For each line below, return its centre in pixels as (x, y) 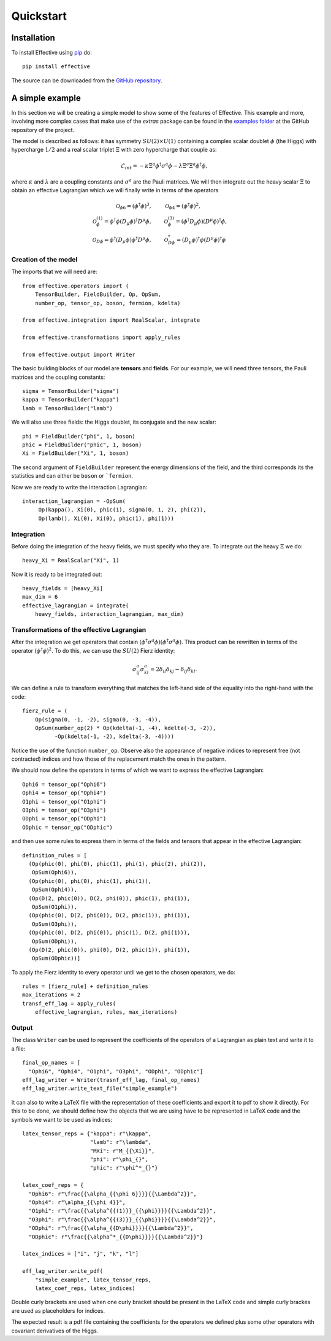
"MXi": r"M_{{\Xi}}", (122, 1151)
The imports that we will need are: (54, 272)
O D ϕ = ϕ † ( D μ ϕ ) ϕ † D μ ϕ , (122, 240)
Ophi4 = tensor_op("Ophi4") (64, 793)
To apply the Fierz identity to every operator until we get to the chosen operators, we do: (123, 972)
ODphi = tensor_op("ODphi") (64, 819)
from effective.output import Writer (79, 354)
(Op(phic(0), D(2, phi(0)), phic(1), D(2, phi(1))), (109, 933)
